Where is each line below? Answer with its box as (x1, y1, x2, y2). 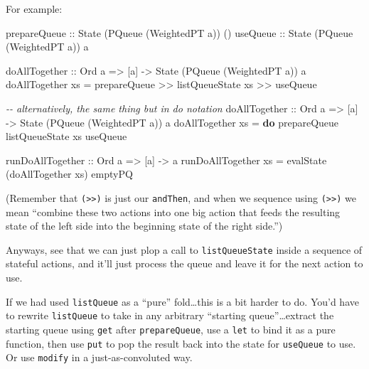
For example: (6, 1, 63, 16)
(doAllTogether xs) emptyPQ (6, 166, 133, 181)
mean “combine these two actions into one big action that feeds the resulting (6, 204, 341, 219)
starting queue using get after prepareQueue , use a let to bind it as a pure (6, 321, 336, 336)
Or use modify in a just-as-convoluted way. (6, 350, 193, 365)
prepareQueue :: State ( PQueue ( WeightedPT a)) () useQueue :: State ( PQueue (6, 25, 353, 40)
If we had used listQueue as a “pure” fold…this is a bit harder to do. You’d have (6, 294, 359, 309)
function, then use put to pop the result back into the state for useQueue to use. (6, 336, 356, 351)
